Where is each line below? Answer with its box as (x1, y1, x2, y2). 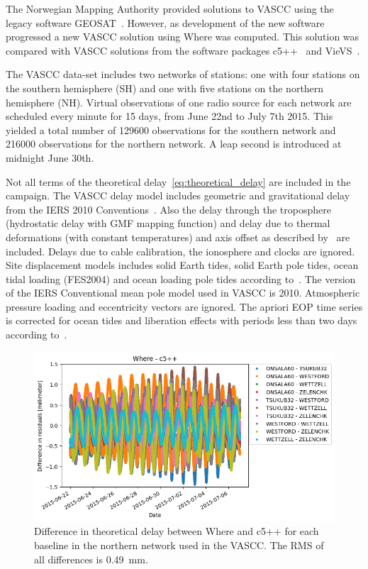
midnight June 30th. (6, 150, 94, 165)
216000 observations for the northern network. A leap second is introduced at (6, 136, 342, 151)
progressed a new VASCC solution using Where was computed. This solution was (6, 29, 359, 44)
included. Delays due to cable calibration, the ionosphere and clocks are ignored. (6, 243, 355, 258)
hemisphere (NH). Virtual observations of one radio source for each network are (6, 94, 352, 109)
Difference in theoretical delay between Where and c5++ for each (34, 524, 319, 538)
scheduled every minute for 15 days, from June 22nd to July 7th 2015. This (6, 109, 333, 123)
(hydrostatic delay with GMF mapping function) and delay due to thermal (6, 216, 330, 231)
